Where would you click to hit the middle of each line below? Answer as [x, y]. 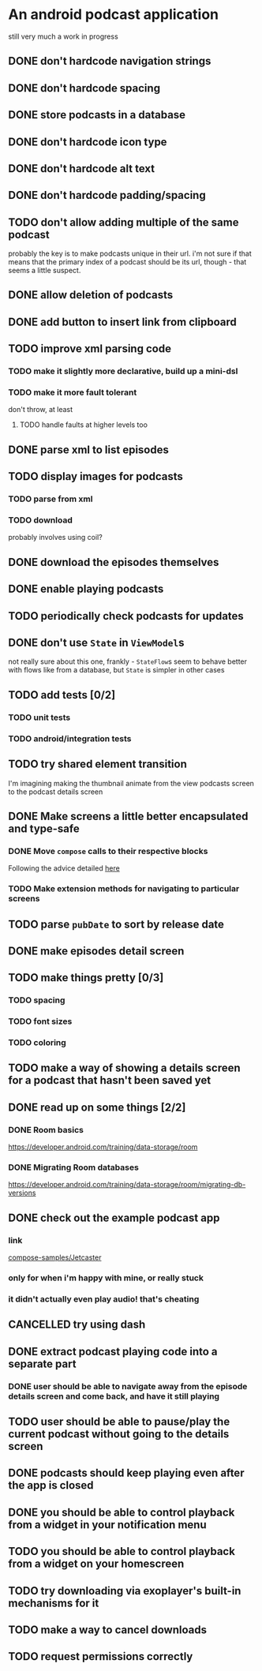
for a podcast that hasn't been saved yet [110, 1080]
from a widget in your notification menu [107, 1525]
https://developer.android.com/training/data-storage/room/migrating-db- [127, 1185]
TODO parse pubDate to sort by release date [116, 924]
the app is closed [51, 1486]
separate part [42, 1364]
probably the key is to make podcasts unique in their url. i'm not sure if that [130, 253]
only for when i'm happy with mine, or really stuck [106, 1278]
